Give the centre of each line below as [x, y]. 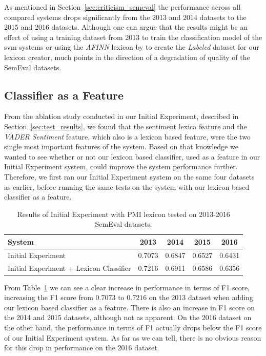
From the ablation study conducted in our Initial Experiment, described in [121, 116]
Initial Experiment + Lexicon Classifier [69, 268]
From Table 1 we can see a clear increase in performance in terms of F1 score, [127, 287]
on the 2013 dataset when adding [201, 297]
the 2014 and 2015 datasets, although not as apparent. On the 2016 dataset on [128, 317]
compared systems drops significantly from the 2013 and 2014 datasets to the [125, 17]
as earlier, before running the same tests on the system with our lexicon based [127, 186]
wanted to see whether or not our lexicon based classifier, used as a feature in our [132, 156]
